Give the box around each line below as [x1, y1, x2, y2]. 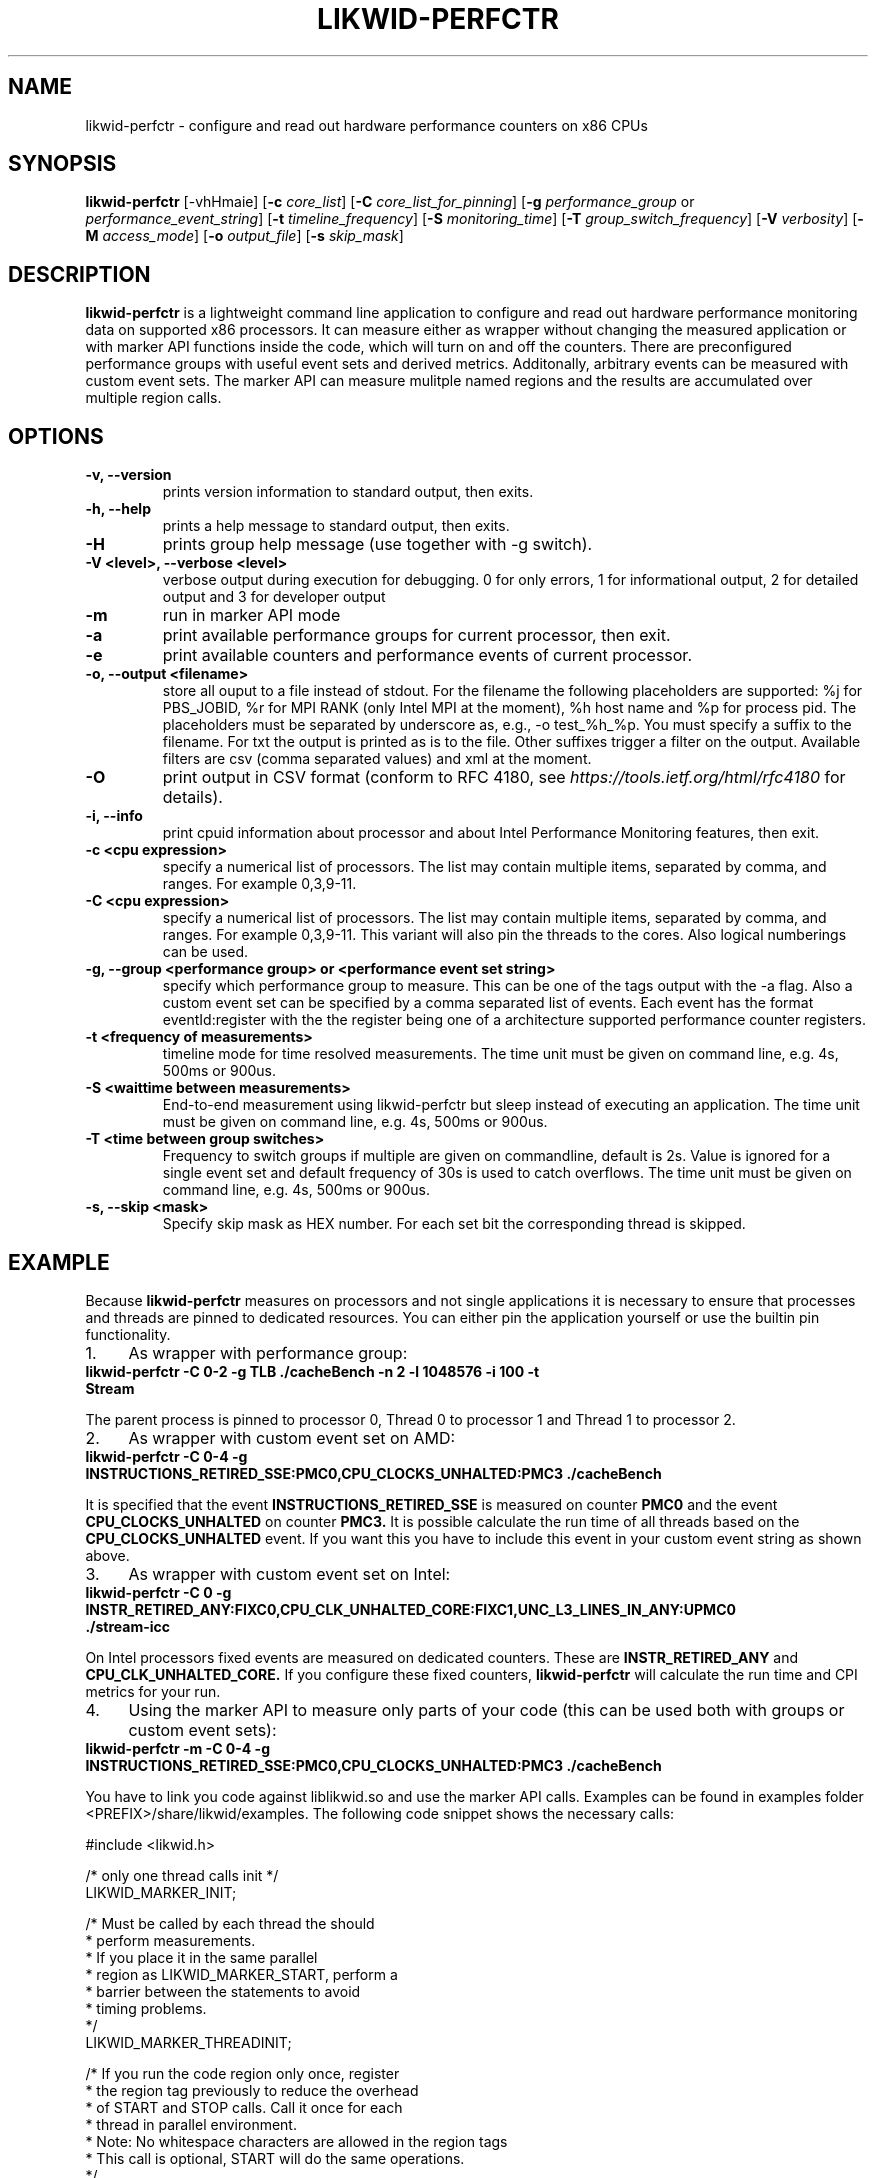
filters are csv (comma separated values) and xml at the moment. [162, 750, 592, 768]
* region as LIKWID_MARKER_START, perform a [85, 1965, 398, 1983]
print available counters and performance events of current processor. [162, 645, 692, 666]
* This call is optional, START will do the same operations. [85, 2149, 465, 2167]
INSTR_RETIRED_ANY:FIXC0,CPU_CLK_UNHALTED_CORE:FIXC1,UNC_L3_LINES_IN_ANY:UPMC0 [85, 1600, 736, 1618]
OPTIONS [8, 423, 104, 449]
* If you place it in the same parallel [85, 1948, 318, 1966]
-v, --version [85, 466, 172, 484]
